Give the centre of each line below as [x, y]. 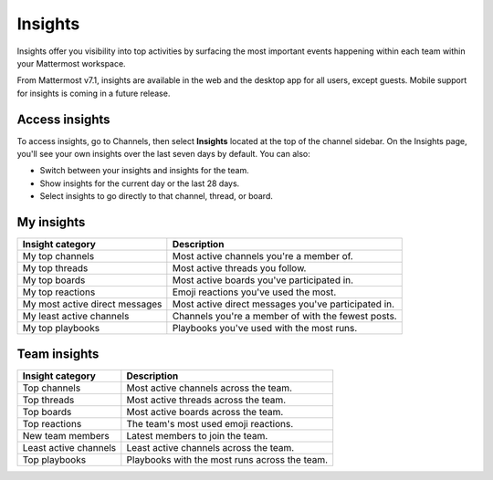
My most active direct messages [92, 304]
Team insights [58, 354]
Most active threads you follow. [239, 268]
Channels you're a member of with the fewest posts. [284, 317]
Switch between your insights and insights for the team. [145, 171]
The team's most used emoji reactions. [210, 423]
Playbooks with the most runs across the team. [227, 459]
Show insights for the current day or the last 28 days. [140, 183]
